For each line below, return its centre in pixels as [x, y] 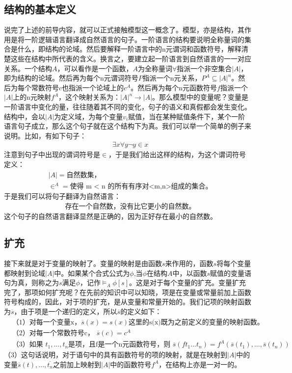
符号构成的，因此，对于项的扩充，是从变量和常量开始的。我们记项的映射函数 [128, 302]
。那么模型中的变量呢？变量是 [200, 97]
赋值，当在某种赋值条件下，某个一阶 [187, 116]
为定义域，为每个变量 [89, 116]
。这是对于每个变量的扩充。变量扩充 [187, 282]
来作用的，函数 [189, 263]
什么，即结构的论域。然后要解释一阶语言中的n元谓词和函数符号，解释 [129, 49]
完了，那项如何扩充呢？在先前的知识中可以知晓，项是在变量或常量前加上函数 [128, 292]
